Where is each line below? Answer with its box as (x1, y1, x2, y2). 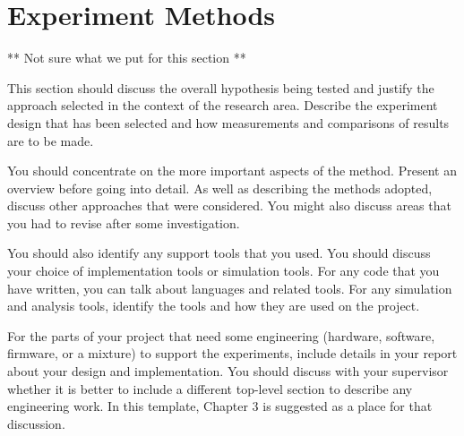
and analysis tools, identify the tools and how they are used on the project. (7, 296, 420, 315)
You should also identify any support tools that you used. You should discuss (7, 244, 431, 262)
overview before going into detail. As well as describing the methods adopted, (7, 178, 433, 197)
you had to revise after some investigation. (7, 213, 240, 232)
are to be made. (7, 131, 94, 150)
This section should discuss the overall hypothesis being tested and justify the (7, 78, 434, 97)
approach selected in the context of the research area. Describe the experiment (7, 96, 438, 115)
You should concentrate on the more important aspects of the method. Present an (7, 161, 457, 180)
